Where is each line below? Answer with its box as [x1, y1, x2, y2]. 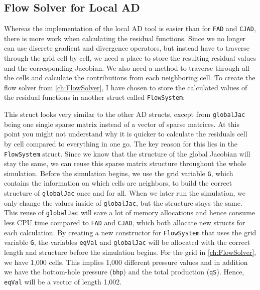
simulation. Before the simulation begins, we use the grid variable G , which [4, 168, 233, 178]
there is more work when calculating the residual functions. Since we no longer [4, 33, 246, 43]
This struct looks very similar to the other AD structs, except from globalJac [4, 109, 245, 119]
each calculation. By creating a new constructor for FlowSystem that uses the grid [4, 227, 256, 237]
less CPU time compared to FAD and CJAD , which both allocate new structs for [4, 217, 245, 227]
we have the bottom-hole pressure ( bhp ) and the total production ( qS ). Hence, [4, 266, 244, 277]
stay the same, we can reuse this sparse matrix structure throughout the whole [4, 158, 246, 169]
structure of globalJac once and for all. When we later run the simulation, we [4, 188, 245, 198]
